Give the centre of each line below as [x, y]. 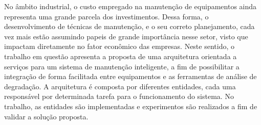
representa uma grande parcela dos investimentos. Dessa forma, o [106, 16]
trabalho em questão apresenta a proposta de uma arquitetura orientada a [121, 56]
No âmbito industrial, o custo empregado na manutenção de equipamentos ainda [130, 6]
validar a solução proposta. [46, 116]
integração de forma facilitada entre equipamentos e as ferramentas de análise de [130, 76]
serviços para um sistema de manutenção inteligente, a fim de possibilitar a [122, 66]
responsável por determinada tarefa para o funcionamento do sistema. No [119, 96]
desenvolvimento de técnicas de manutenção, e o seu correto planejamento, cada [129, 26]
